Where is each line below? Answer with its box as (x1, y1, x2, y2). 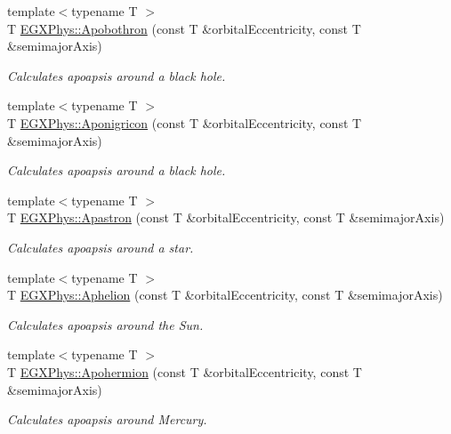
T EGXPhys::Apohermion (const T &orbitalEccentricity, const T (7, 362, 362, 381)
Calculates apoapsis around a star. (7, 237, 194, 256)
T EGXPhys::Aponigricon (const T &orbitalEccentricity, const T (7, 113, 362, 132)
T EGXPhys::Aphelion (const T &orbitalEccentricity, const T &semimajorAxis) (7, 285, 443, 304)
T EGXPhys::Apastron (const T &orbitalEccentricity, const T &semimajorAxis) (7, 208, 445, 227)
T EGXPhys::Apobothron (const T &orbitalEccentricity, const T (7, 19, 361, 37)
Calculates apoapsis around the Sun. (7, 315, 204, 334)
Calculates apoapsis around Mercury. (7, 410, 207, 429)
